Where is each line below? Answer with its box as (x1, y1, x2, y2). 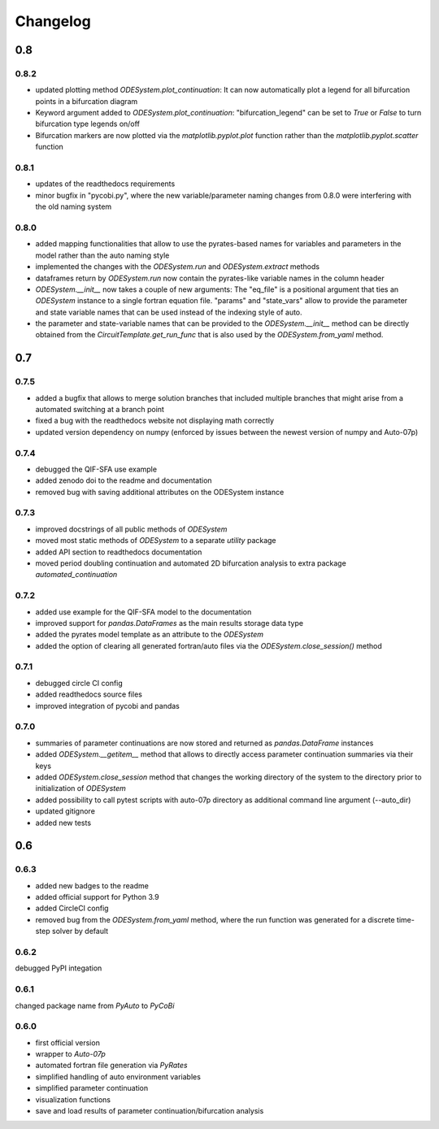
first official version (35, 1037, 101, 1048)
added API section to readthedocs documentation (35, 547, 202, 557)
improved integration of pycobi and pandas (35, 701, 180, 710)
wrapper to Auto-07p (35, 1049, 106, 1059)
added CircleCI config (35, 903, 109, 914)
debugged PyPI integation (15, 963, 102, 973)
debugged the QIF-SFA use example (35, 464, 158, 474)
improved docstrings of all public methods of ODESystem (35, 524, 228, 534)
